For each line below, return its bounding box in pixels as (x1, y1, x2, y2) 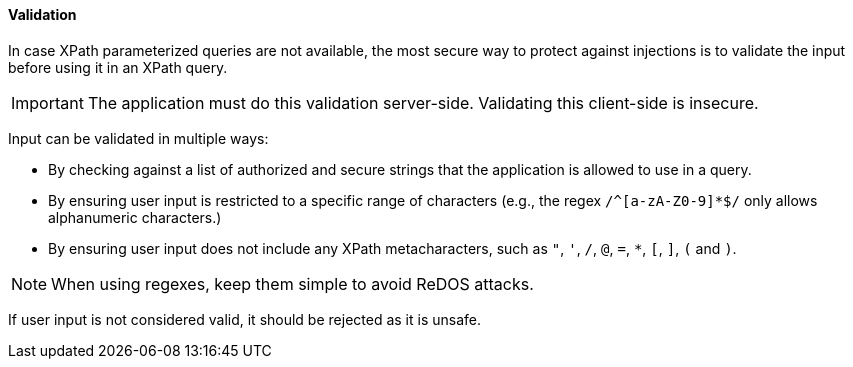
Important (11, 92, 84, 113)
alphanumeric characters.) (48, 208, 222, 226)
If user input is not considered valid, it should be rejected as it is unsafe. (8, 310, 481, 328)
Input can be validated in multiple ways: (8, 129, 269, 147)
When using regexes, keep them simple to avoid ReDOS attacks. (51, 273, 534, 294)
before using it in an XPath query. (8, 58, 228, 76)
